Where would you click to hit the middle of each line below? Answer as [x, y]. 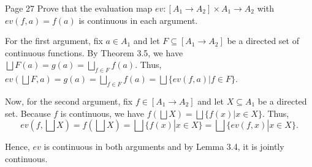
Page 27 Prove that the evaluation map [79, 8]
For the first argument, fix [54, 41]
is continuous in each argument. [138, 20]
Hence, [17, 147]
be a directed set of [263, 41]
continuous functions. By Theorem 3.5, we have [94, 52]
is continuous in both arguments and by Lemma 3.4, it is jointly [164, 147]
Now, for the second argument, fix [69, 101]
